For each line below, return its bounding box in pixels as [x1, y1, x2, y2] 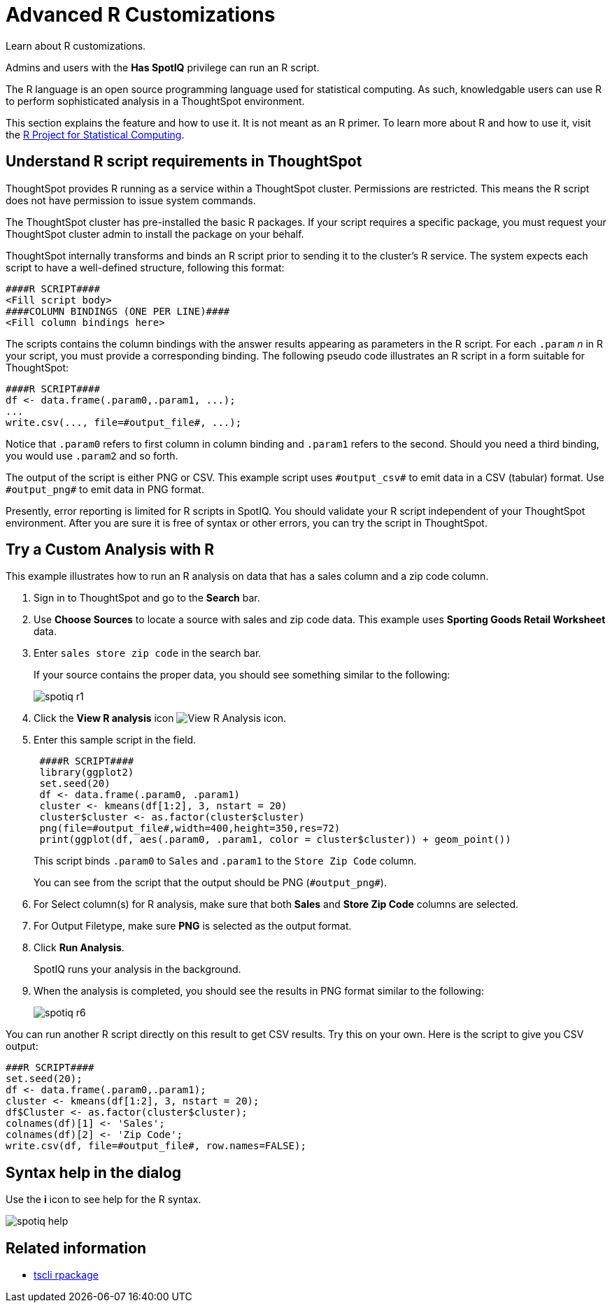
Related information [6, 1239, 147, 1257]
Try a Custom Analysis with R [6, 541, 215, 559]
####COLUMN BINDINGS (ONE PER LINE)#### [6, 305, 230, 317]
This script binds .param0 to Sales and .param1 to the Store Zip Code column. [34, 855, 417, 867]
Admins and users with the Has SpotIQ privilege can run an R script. [6, 61, 320, 73]
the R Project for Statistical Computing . [6, 128, 185, 141]
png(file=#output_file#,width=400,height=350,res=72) [39, 823, 341, 834]
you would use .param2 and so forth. [6, 449, 178, 462]
